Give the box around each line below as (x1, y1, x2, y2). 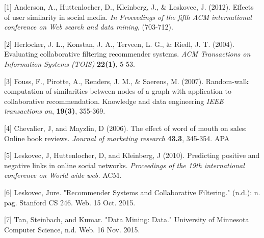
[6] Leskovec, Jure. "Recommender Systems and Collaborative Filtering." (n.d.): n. (4, 187, 260, 197)
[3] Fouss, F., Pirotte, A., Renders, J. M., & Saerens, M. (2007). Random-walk (4, 75, 249, 86)
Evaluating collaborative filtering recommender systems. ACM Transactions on (4, 48, 251, 59)
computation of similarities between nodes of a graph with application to (4, 86, 231, 96)
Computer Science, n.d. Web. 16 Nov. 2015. (4, 224, 140, 234)
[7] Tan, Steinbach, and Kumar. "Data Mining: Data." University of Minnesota (4, 214, 249, 225)
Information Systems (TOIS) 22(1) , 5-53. (4, 58, 135, 69)
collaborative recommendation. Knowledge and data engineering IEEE (4, 95, 224, 106)
